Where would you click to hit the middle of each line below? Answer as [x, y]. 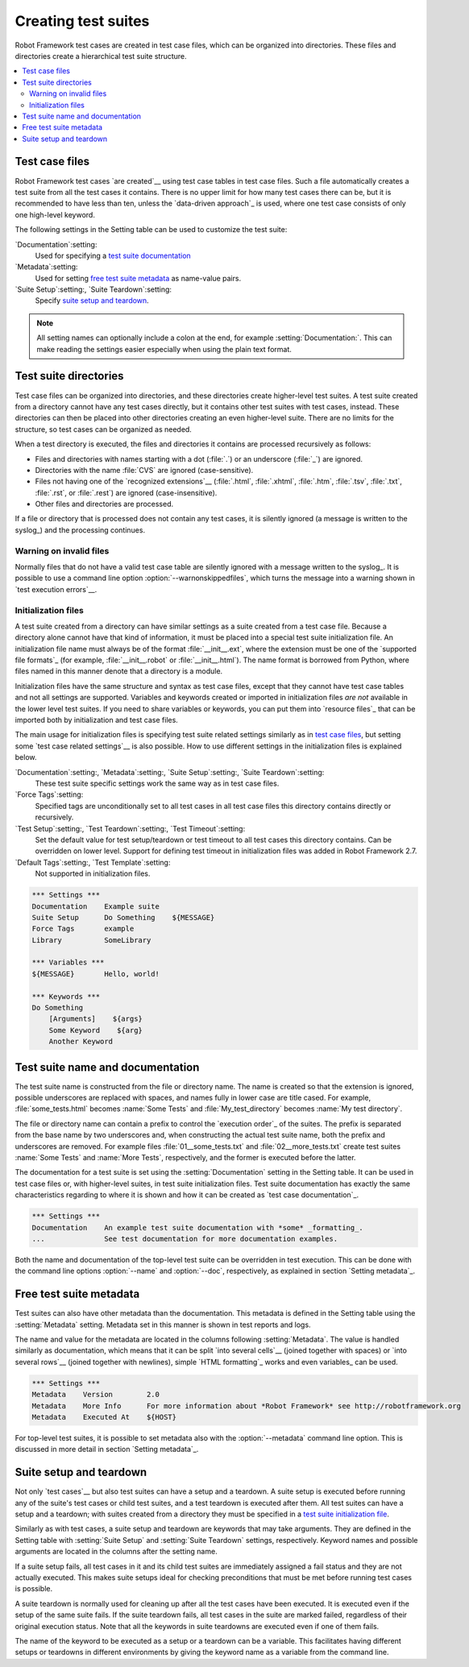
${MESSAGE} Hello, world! [96, 974]
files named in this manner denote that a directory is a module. [119, 671]
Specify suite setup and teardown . [92, 301]
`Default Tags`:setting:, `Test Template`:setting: [93, 862]
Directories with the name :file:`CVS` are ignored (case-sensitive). [144, 470]
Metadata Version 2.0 [96, 1395]
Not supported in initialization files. [93, 873]
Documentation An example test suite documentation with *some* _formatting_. [198, 1227]
